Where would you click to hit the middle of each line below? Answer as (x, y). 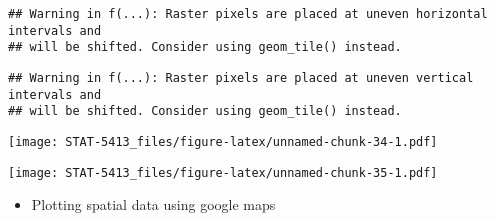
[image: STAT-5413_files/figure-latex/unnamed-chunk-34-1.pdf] (223, 141)
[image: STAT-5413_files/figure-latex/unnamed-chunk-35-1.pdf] (223, 172)
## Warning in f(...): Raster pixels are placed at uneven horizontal (248, 14)
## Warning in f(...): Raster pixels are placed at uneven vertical (241, 77)
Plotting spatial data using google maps (153, 204)
